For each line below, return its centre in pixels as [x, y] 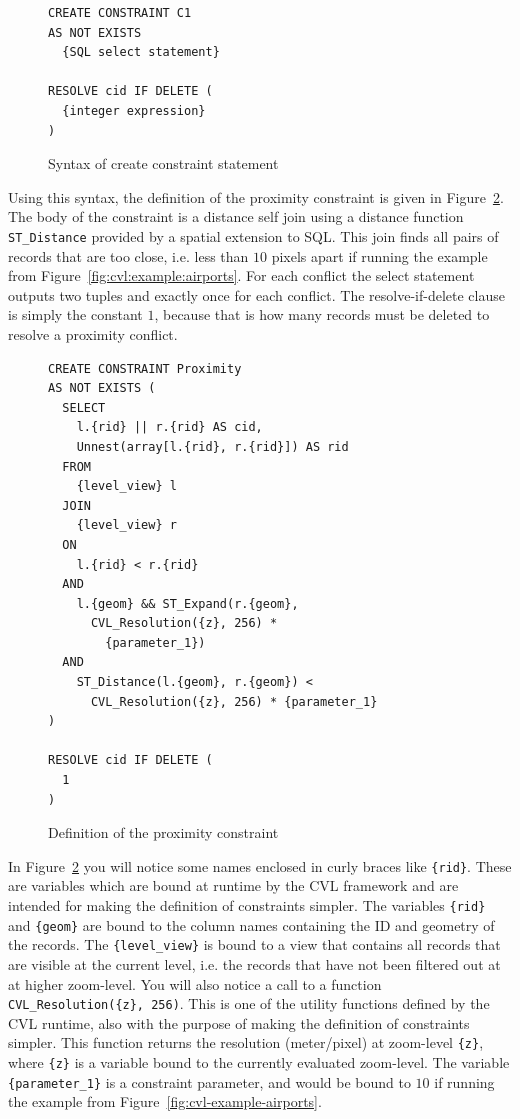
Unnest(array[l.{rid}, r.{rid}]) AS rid [212, 446]
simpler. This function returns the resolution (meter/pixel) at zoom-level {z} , [246, 1042]
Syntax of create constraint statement [163, 163]
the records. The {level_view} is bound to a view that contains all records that [254, 944]
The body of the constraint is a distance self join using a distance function [236, 216]
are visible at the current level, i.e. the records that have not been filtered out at [254, 964]
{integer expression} [134, 110]
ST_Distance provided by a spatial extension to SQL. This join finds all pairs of [253, 235]
